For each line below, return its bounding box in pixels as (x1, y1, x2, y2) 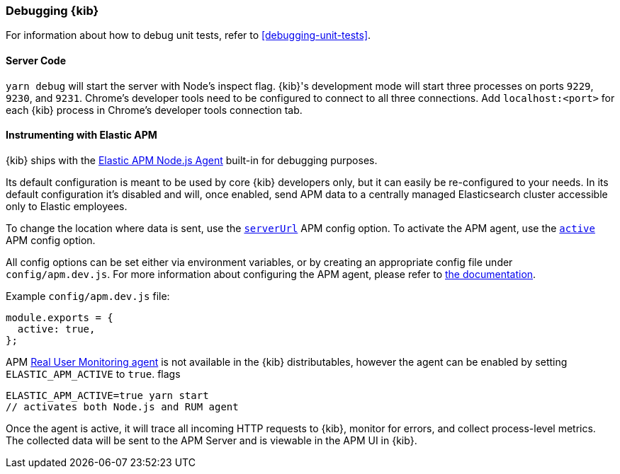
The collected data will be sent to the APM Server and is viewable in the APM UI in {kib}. (6, 434, 417, 446)
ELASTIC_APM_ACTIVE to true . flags (6, 367, 181, 380)
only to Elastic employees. (6, 200, 128, 212)
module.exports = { (6, 311, 113, 323)
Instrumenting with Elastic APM (6, 129, 157, 141)
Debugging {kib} (6, 4, 99, 18)
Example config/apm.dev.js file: (6, 289, 170, 302)
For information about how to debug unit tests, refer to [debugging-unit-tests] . (6, 29, 371, 42)
